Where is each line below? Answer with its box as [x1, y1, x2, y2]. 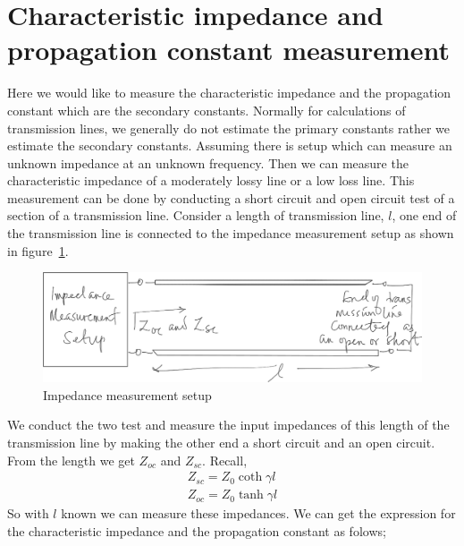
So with [7, 504, 49, 523]
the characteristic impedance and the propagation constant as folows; [7, 521, 386, 540]
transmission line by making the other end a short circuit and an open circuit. [7, 433, 435, 451]
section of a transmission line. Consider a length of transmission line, [7, 206, 384, 225]
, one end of [392, 206, 457, 225]
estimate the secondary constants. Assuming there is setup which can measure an [7, 136, 452, 155]
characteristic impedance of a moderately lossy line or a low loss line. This [7, 171, 415, 190]
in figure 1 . [7, 241, 69, 260]
